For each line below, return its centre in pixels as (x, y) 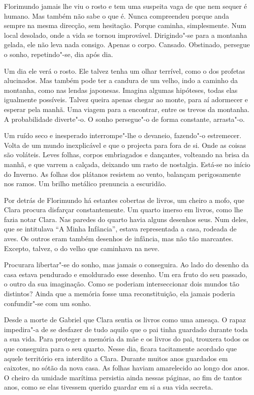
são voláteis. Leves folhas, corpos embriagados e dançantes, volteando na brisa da (127, 155)
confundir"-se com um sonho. (48, 303)
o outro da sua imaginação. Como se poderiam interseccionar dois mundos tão (122, 284)
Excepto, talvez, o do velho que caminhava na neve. (82, 248)
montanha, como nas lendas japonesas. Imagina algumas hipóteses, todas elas (121, 90)
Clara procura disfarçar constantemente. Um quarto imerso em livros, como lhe (124, 210)
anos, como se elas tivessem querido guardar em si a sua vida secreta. (109, 387)
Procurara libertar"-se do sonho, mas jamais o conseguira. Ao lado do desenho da (127, 265)
